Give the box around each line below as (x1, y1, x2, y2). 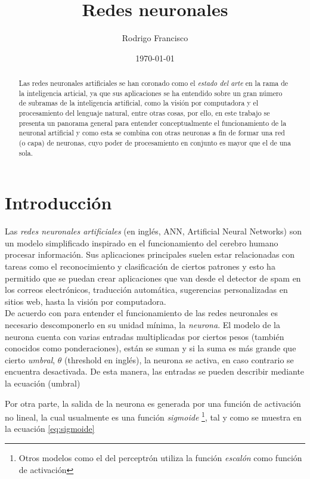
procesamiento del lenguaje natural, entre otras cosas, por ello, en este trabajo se (18, 108, 270, 118)
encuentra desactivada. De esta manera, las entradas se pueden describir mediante (5, 365, 305, 378)
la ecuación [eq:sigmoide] (5, 422, 95, 435)
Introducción (5, 190, 112, 215)
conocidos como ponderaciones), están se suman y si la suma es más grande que (5, 342, 296, 354)
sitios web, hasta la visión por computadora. (5, 295, 166, 307)
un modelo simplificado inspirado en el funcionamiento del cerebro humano (5, 236, 278, 249)
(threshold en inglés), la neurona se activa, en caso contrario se (64, 353, 294, 366)
